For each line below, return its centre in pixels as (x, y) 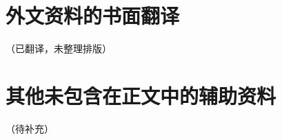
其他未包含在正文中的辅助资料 (141, 95)
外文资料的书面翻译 (93, 15)
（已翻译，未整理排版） (59, 48)
